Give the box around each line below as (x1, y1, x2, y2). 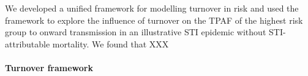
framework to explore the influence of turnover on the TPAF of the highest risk (5, 13, 303, 26)
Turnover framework (5, 61, 93, 74)
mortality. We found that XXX (52, 37, 169, 50)
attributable (5, 37, 50, 50)
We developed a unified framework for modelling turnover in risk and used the (5, 2, 299, 14)
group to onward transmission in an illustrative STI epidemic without (5, 26, 266, 38)
